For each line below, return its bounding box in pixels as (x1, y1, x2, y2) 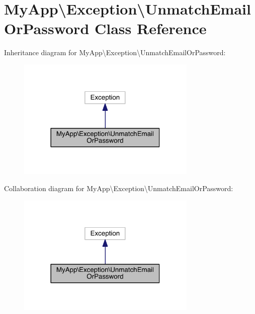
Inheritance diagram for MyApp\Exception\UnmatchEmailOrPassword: (4, 47, 226, 58)
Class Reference (95, 18, 207, 39)
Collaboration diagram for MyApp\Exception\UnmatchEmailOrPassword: (4, 183, 233, 193)
